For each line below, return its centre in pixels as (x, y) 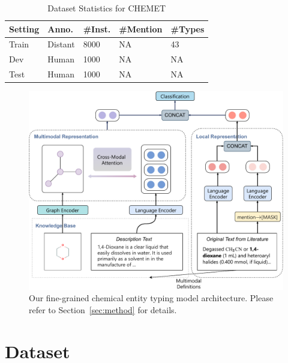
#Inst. (97, 28)
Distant (61, 44)
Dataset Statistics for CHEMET (107, 8)
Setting (24, 28)
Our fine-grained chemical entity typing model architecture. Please (151, 298)
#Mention (141, 28)
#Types (187, 28)
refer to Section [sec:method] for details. (103, 309)
